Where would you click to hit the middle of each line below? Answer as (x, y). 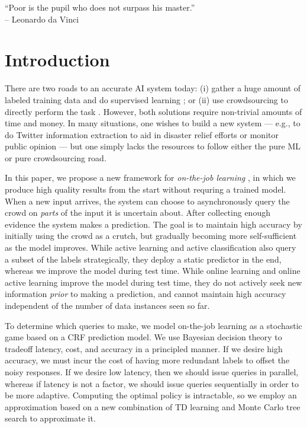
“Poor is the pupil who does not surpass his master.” (100, 7)
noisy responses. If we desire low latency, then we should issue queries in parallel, (152, 371)
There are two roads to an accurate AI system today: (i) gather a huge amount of (153, 88)
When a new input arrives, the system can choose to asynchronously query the (147, 201)
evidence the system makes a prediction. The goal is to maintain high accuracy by (153, 224)
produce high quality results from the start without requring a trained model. (146, 189)
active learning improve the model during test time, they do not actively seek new (153, 282)
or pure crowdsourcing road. (56, 157)
